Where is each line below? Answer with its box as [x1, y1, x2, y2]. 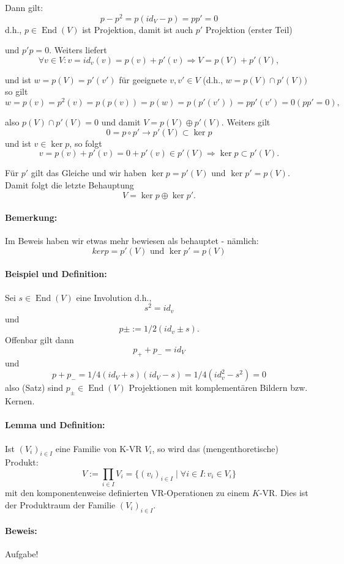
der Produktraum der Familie [5, 498, 116, 511]
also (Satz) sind [5, 381, 64, 394]
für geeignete [119, 73, 167, 86]
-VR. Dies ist [259, 486, 308, 499]
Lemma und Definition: [5, 418, 105, 431]
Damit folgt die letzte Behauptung [5, 178, 134, 191]
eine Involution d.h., [76, 291, 152, 303]
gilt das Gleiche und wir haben [31, 166, 147, 179]
